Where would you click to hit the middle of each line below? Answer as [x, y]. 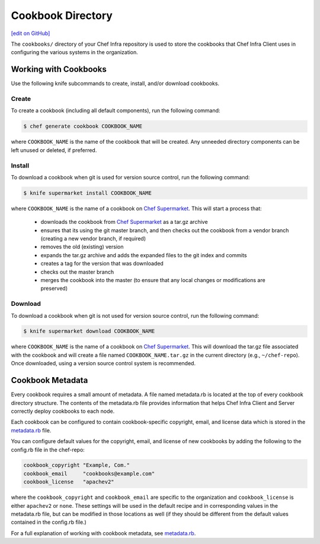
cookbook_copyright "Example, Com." [77, 465]
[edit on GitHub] [31, 33]
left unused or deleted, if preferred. [54, 150]
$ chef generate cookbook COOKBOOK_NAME [83, 126]
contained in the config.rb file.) [49, 522]
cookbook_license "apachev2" [69, 482]
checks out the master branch [77, 272]
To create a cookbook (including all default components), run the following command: [116, 110]
